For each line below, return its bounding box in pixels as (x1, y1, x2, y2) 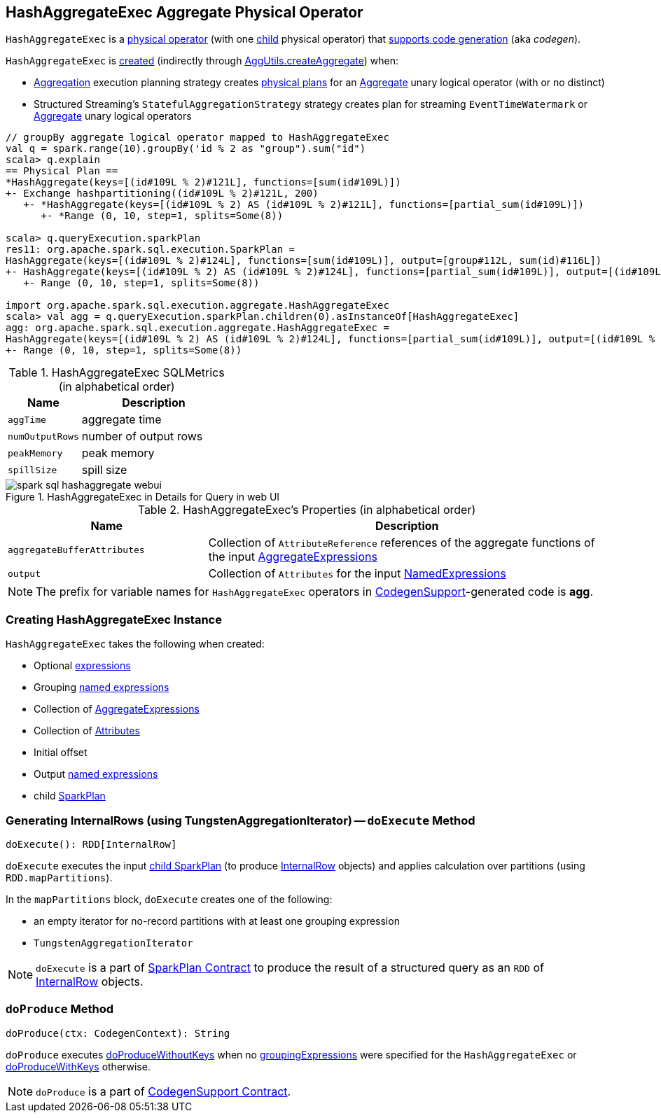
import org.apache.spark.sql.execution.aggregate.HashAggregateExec (6, 300, 389, 312)
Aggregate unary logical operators (34, 110, 192, 123)
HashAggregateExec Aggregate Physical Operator (6, 4, 363, 21)
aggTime (8, 414, 46, 425)
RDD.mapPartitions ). (6, 871, 113, 883)
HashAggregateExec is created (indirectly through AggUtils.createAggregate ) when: (6, 55, 398, 67)
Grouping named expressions (34, 681, 169, 694)
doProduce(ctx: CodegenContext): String (6, 1027, 230, 1039)
